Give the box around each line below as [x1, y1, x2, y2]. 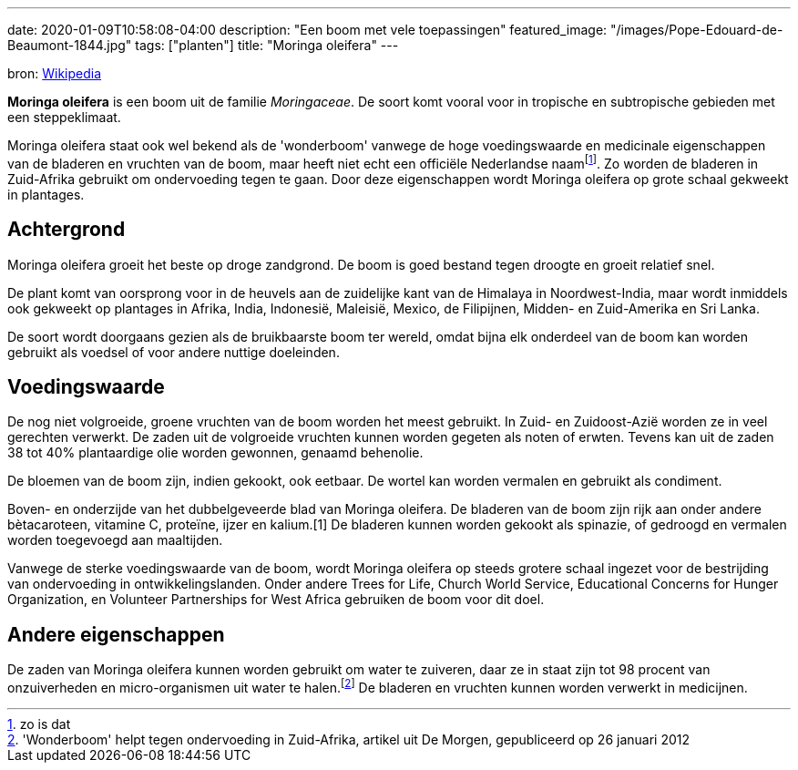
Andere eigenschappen [7, 622, 225, 646]
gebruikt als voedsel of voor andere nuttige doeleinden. [7, 344, 340, 360]
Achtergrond [7, 218, 126, 241]
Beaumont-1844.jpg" [7, 37, 132, 53]
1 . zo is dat [7, 715, 71, 732]
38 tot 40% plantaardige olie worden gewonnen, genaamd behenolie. [7, 445, 424, 461]
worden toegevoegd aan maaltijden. [7, 532, 223, 549]
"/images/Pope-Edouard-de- [610, 22, 783, 37]
